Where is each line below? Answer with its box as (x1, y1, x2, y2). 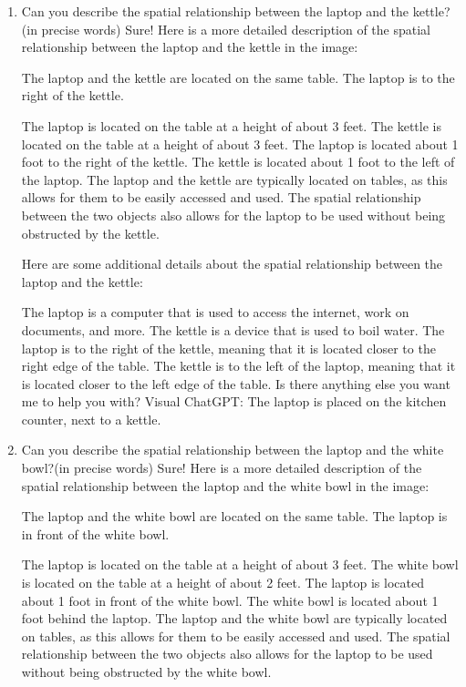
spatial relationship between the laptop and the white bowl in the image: (21, 476, 430, 495)
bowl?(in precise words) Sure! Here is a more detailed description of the (21, 458, 422, 477)
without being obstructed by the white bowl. (21, 662, 272, 681)
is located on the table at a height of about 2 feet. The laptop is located (21, 573, 424, 592)
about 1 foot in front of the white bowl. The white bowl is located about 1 (21, 590, 439, 610)
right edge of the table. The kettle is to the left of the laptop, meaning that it (21, 356, 456, 375)
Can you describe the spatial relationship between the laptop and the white (21, 440, 444, 459)
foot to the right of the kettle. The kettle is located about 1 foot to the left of (21, 152, 455, 171)
